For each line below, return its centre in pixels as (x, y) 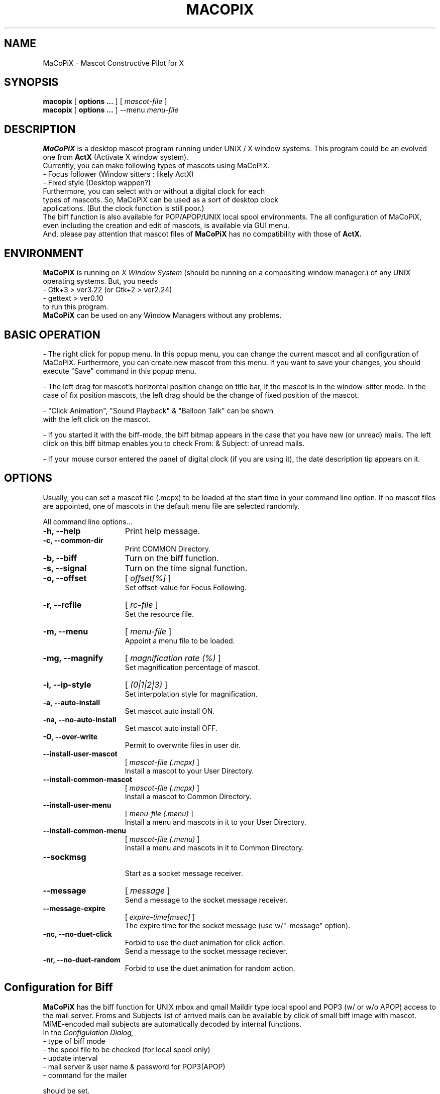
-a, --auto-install (71, 702)
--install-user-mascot (80, 753)
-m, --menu (66, 631)
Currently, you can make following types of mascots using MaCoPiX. (156, 166)
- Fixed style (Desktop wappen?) (97, 183)
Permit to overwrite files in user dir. (183, 745)
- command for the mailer (85, 1075)
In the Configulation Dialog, (88, 1032)
